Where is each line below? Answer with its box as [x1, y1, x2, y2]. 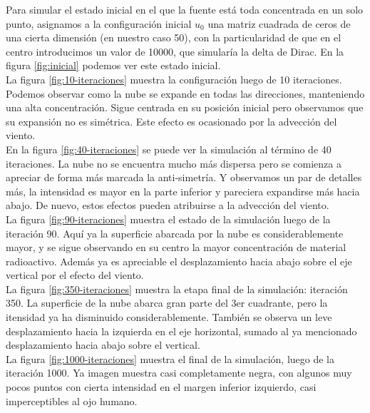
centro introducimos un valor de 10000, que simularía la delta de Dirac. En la [6, 44, 344, 58]
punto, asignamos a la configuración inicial [6, 16, 192, 31]
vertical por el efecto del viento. [6, 267, 144, 282]
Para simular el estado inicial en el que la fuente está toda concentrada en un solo [6, 2, 364, 16]
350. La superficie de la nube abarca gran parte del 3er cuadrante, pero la [6, 295, 328, 310]
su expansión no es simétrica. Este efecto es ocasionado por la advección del [6, 113, 337, 128]
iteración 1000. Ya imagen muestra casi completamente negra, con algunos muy [6, 365, 352, 380]
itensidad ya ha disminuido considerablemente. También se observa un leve [6, 310, 332, 325]
